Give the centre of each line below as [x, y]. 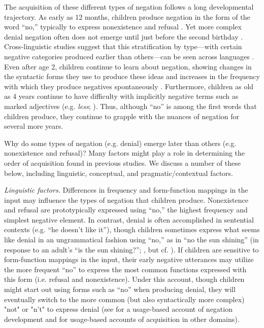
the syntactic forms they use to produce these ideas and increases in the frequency [132, 76]
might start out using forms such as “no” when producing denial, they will [120, 289]
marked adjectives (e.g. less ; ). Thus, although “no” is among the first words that [130, 106]
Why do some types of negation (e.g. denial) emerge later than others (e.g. [120, 143]
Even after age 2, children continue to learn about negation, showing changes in [128, 66]
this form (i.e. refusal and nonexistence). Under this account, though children [124, 279]
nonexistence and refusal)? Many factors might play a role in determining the [125, 153]
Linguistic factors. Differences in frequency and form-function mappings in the [126, 190]
